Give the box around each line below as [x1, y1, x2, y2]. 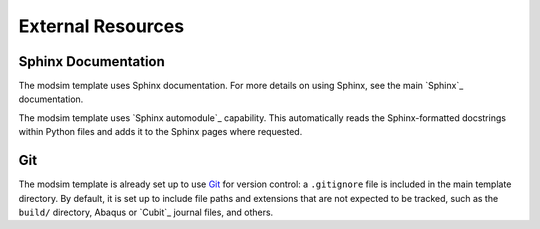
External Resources [18, 15, 185, 37]
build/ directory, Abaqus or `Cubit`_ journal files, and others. [18, 206, 274, 218]
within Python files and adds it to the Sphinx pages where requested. [18, 126, 303, 138]
